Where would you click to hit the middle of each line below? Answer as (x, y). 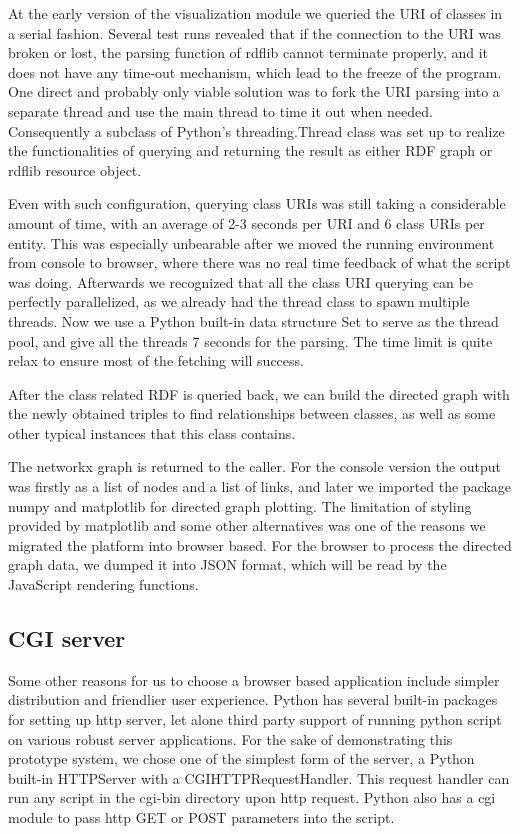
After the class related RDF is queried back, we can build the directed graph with (259, 393)
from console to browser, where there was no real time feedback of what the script (259, 262)
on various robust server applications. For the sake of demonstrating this (230, 738)
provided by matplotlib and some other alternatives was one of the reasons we (247, 525)
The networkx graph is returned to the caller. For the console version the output (255, 466)
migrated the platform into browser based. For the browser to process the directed (260, 544)
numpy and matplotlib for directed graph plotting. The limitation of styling (240, 505)
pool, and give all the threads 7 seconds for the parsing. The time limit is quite (250, 340)
